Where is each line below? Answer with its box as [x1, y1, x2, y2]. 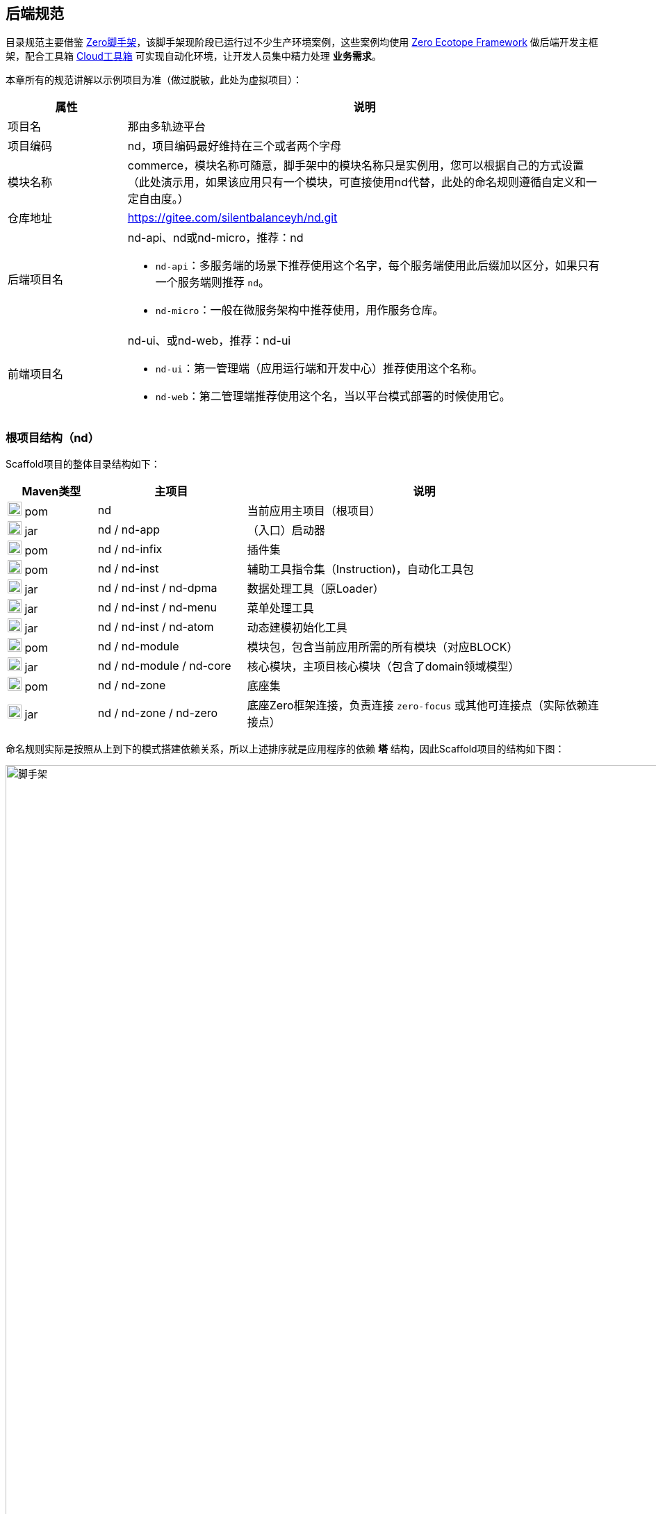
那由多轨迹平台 [127, 120, 206, 134]
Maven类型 [22, 484, 81, 499]
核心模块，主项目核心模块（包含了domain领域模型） [247, 659, 520, 674]
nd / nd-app [97, 523, 160, 537]
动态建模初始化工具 [247, 620, 347, 635]
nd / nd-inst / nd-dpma [97, 581, 218, 595]
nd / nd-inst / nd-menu [97, 600, 218, 615]
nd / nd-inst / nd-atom [97, 620, 214, 634]
